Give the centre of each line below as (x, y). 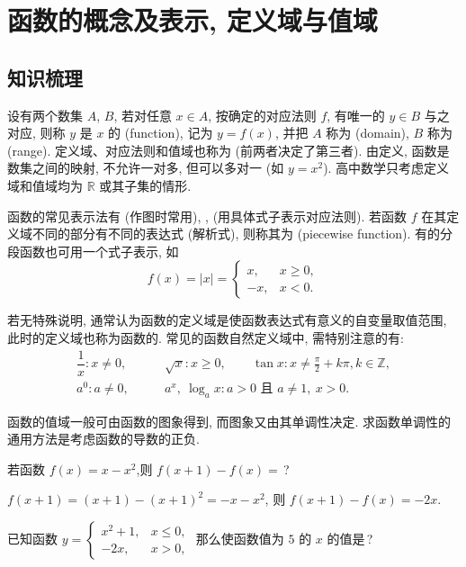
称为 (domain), (367, 133)
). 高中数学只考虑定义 (386, 168)
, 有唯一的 (356, 115)
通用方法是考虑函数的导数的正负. (103, 439)
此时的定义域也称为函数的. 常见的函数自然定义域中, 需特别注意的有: (206, 337)
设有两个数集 (45, 115)
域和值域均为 (45, 185)
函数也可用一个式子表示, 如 (99, 251)
